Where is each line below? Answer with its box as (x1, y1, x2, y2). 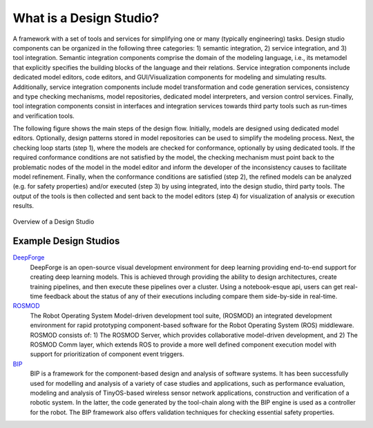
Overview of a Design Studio (12, 217, 95, 226)
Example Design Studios (12, 235, 120, 247)
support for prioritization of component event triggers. (30, 350, 184, 358)
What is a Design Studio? (12, 10, 160, 26)
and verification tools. (12, 111, 75, 120)
